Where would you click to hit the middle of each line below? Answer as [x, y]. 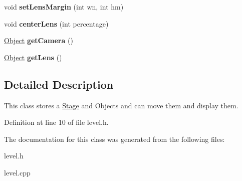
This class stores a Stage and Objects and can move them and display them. [121, 105]
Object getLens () [33, 57]
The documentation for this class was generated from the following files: [114, 139]
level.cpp [17, 172]
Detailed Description [59, 84]
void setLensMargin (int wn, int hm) [64, 7]
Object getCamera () [39, 40]
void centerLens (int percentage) [56, 23]
